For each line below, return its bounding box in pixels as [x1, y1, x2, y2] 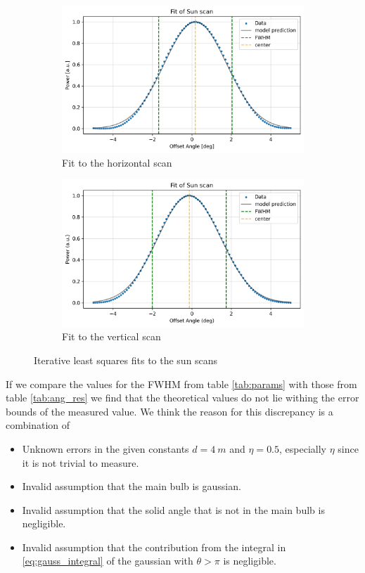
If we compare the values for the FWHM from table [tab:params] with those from [6, 376, 357, 391]
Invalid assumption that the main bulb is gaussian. [22, 479, 241, 494]
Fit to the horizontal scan [62, 155, 172, 169]
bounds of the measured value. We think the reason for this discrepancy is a [6, 404, 333, 418]
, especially [279, 441, 326, 456]
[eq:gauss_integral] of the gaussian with [22, 553, 193, 568]
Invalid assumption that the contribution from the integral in [22, 539, 286, 554]
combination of [6, 418, 70, 432]
